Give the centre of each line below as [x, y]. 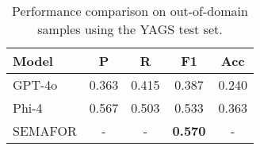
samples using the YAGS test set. [130, 29]
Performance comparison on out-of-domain [130, 11]
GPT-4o [35, 85]
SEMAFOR [45, 131]
